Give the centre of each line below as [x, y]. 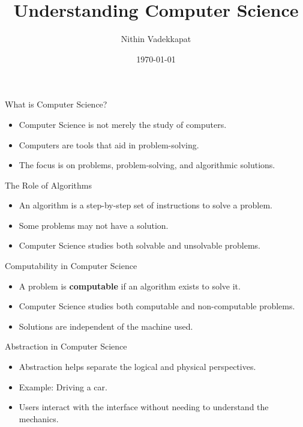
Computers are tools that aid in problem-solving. [109, 144]
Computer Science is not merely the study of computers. [123, 124]
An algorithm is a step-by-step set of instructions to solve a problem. [145, 205]
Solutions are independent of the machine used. [106, 326]
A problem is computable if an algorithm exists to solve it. [130, 286]
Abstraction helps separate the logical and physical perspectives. [137, 367]
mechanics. [39, 418]
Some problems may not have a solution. [94, 225]
